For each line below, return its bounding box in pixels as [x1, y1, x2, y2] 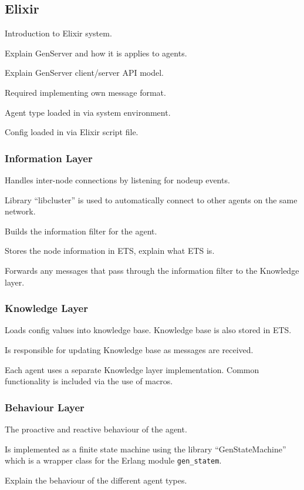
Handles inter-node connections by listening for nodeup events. [5, 173, 230, 186]
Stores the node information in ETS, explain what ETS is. [5, 244, 215, 257]
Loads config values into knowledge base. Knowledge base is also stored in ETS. [5, 324, 292, 336]
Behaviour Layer [5, 400, 85, 414]
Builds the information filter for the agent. [5, 224, 157, 237]
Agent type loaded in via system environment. [5, 106, 171, 118]
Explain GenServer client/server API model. [5, 66, 164, 79]
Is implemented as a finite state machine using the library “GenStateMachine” [5, 442, 286, 455]
